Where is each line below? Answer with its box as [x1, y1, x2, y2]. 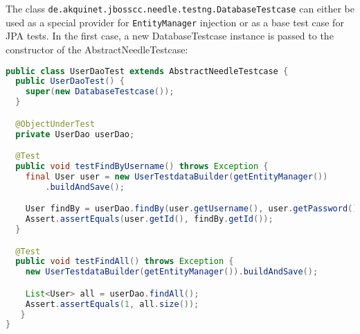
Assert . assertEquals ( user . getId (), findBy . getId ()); [25, 214, 273, 225]
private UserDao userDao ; [15, 129, 135, 139]
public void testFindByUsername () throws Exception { [15, 161, 269, 171]
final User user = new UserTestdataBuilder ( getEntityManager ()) [25, 171, 328, 182]
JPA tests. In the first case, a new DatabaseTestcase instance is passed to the [6, 28, 334, 43]
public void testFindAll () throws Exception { [15, 256, 234, 267]
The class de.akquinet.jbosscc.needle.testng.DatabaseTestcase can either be [6, 1, 354, 15]
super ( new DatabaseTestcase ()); [25, 87, 174, 97]
